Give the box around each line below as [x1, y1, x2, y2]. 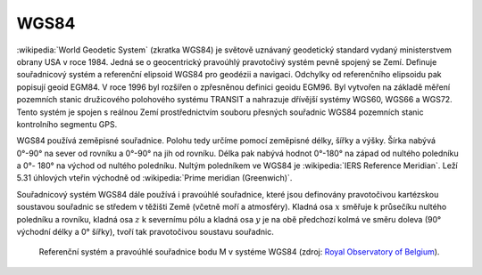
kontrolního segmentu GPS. [16, 118, 118, 129]
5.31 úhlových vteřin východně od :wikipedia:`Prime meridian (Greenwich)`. [16, 173, 293, 183]
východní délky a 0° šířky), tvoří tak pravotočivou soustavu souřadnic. [16, 227, 274, 238]
